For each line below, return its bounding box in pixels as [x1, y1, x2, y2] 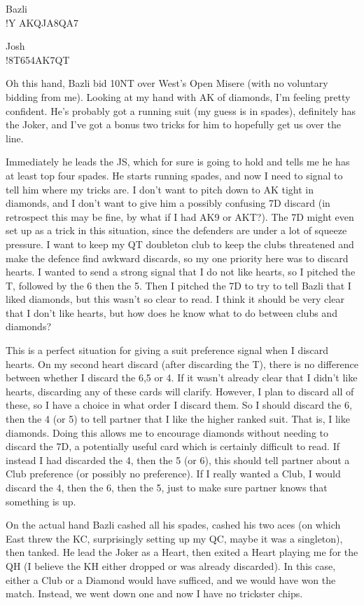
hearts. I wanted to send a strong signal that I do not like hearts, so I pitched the [6, 264, 356, 279]
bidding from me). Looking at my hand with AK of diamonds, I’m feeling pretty [6, 89, 351, 104]
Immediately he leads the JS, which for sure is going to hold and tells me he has [6, 154, 350, 169]
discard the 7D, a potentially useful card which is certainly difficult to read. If [6, 439, 339, 454]
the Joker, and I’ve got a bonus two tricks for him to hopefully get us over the [6, 117, 341, 132]
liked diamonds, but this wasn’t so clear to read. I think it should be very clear [6, 292, 344, 306]
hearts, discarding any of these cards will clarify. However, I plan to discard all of [6, 383, 354, 398]
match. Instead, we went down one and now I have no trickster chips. [6, 586, 303, 601]
